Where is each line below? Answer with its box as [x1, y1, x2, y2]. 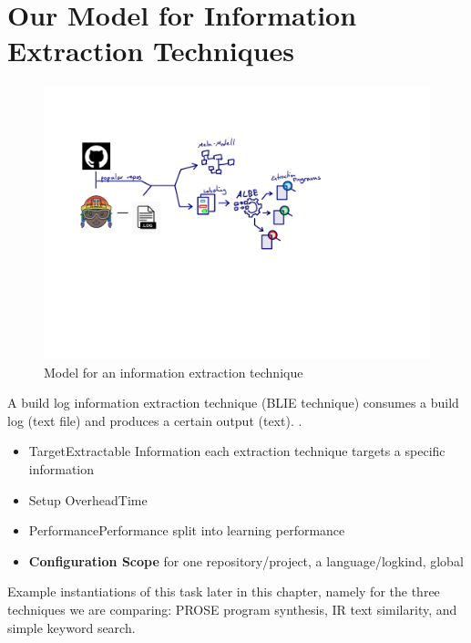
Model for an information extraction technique [44, 362, 303, 381]
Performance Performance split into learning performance [28, 521, 345, 540]
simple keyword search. [7, 617, 136, 637]
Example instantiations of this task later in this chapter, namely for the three [7, 582, 440, 601]
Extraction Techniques [7, 32, 295, 69]
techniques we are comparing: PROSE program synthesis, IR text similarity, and [7, 600, 457, 619]
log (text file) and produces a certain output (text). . [7, 410, 302, 430]
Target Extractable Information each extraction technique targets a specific [28, 441, 445, 461]
